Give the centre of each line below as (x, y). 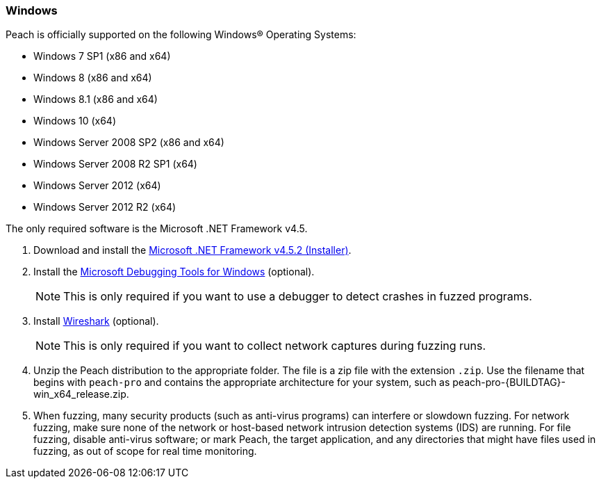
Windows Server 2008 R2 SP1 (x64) (115, 164)
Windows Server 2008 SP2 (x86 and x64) (129, 143)
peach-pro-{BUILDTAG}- (509, 382)
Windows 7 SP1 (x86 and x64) (102, 56)
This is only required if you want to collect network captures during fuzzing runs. (275, 346)
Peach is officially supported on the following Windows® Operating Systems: (181, 35)
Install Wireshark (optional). (96, 321)
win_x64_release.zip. (81, 394)
